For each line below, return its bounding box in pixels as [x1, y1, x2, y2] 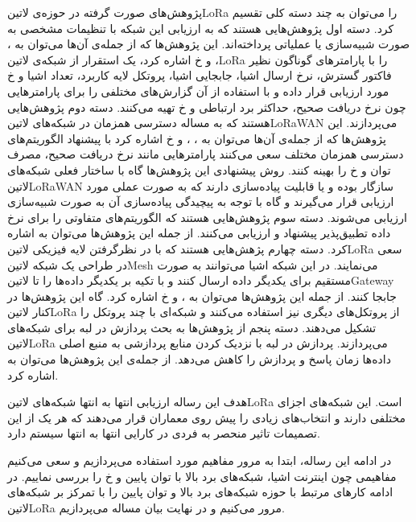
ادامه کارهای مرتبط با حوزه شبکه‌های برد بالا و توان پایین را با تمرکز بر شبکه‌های [7, 483, 393, 500]
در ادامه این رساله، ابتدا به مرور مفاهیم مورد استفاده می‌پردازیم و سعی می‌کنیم [7, 452, 392, 469]
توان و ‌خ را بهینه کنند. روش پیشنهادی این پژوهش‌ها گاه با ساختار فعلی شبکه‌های [7, 161, 391, 178]
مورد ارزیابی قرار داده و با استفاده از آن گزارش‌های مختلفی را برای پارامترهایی [7, 82, 389, 99]
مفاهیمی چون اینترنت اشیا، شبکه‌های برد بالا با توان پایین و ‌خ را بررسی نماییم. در [7, 467, 397, 484]
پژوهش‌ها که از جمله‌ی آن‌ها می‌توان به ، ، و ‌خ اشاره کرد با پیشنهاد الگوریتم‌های [7, 129, 386, 146]
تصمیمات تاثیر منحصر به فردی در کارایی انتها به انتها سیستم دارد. [7, 425, 320, 442]
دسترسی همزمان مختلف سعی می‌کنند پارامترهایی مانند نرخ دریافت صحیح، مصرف [7, 146, 404, 162]
